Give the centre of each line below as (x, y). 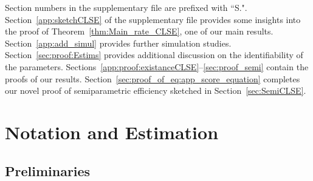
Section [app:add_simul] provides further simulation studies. (118, 43)
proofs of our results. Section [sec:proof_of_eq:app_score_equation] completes (153, 78)
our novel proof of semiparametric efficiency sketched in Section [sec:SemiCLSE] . (156, 90)
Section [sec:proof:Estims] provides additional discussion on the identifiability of (154, 55)
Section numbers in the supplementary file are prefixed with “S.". (126, 7)
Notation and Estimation (112, 132)
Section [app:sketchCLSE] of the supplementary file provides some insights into (153, 19)
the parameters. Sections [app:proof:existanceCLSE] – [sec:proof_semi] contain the (157, 66)
